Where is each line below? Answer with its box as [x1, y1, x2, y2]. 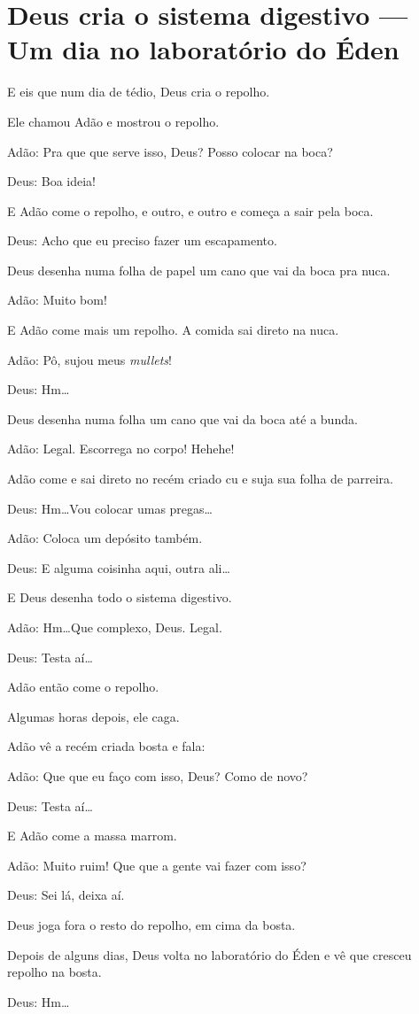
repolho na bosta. [7, 963, 102, 981]
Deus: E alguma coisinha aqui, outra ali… [7, 558, 230, 577]
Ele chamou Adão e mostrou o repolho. [7, 112, 220, 130]
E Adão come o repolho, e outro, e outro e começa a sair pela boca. [7, 201, 374, 220]
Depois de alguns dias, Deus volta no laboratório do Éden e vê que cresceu [7, 945, 412, 964]
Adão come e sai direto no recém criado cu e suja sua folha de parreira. [7, 469, 393, 488]
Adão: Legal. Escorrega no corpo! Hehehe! [7, 439, 235, 458]
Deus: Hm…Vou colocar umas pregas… [7, 499, 213, 517]
